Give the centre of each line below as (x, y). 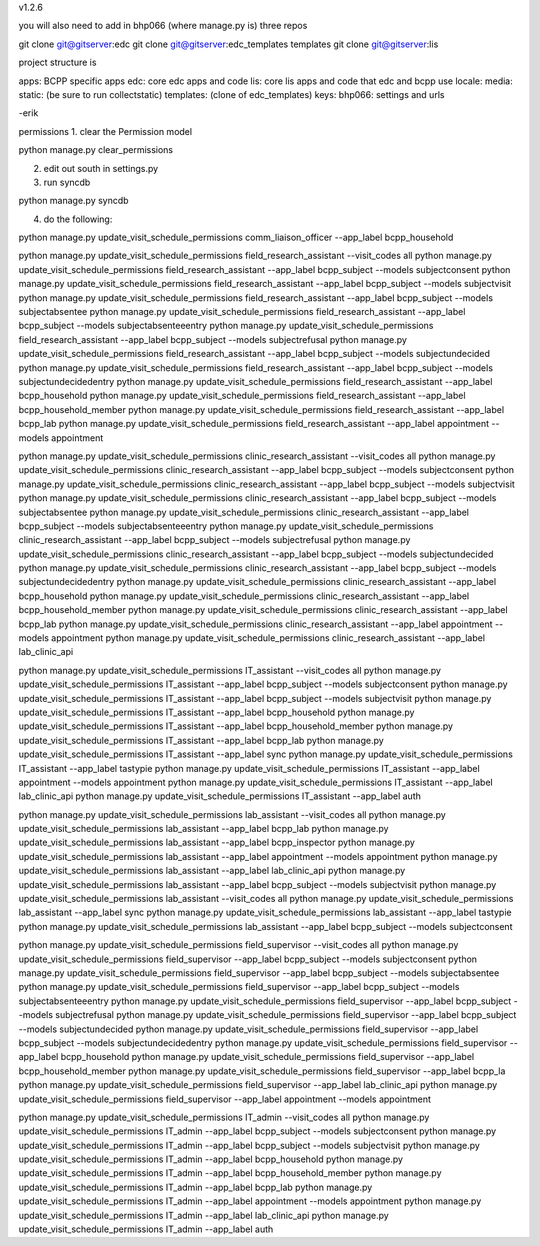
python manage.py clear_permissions (96, 150)
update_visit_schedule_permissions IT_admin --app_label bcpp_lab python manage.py (195, 1187)
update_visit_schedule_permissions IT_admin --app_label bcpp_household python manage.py (211, 1159)
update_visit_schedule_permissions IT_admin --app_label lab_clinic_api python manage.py (203, 1215)
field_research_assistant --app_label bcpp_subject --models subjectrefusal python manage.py (212, 339)
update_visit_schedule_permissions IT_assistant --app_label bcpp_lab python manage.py (201, 740)
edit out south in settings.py (101, 168)
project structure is (57, 62)
